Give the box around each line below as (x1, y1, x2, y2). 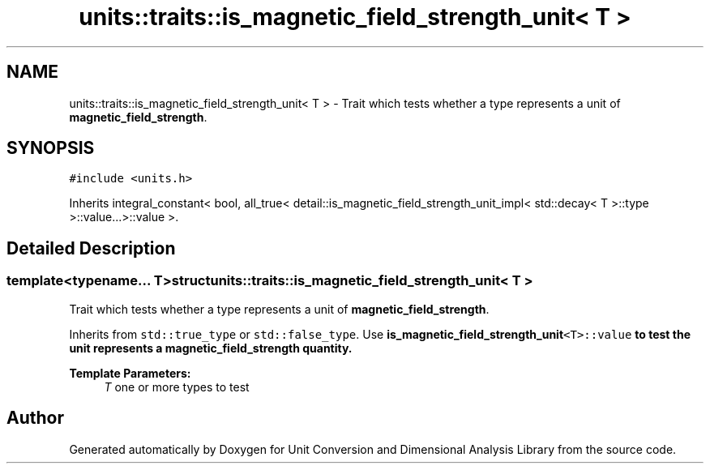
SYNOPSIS (6, 138, 95, 159)
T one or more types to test (104, 379, 250, 394)
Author (6, 408, 64, 429)
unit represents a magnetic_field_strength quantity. (69, 340, 353, 355)
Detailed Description (6, 237, 176, 258)
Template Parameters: (69, 365, 191, 380)
